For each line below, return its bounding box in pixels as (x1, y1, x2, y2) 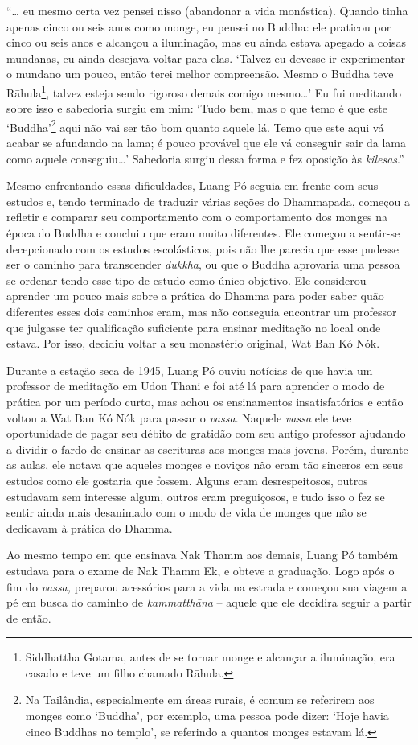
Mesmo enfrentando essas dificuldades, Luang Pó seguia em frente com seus (6, 177, 379, 194)
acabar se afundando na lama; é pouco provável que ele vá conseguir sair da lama (6, 134, 406, 151)
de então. (6, 609, 51, 626)
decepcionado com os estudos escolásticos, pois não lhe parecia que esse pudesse (6, 240, 400, 257)
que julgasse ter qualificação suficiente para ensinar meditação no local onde (6, 319, 381, 335)
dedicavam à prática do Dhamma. (6, 519, 173, 536)
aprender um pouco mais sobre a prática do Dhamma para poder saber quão (6, 287, 384, 304)
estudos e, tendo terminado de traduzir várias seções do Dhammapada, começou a (6, 192, 410, 209)
